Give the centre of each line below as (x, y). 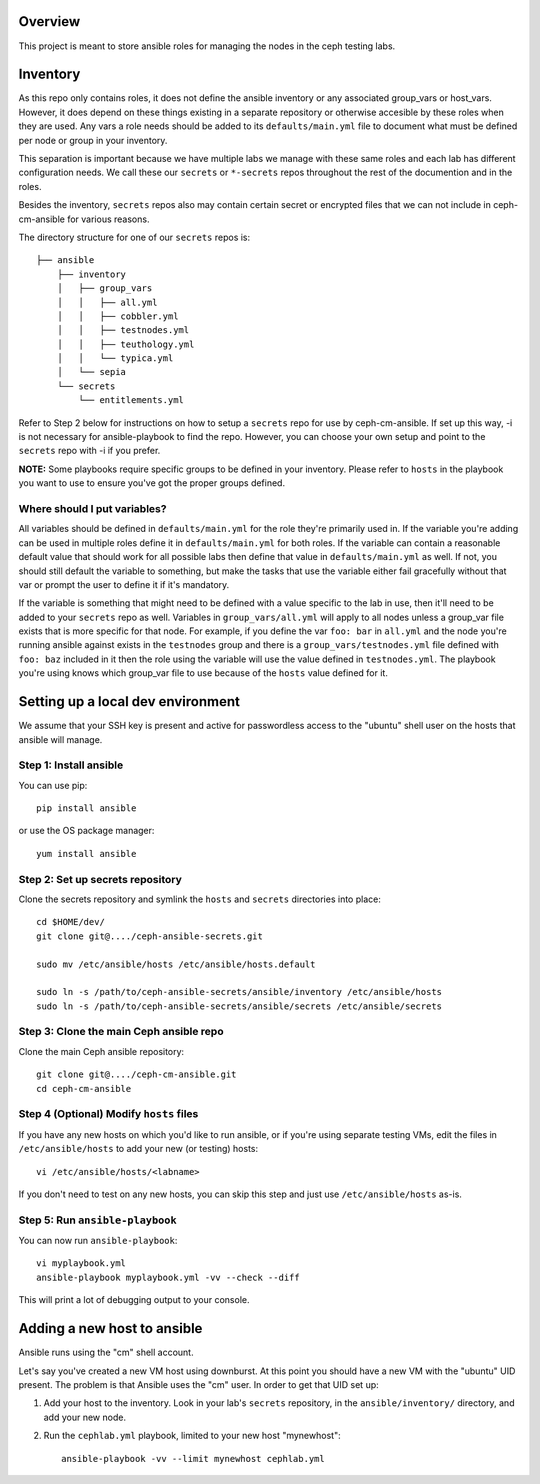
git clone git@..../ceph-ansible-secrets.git (150, 936)
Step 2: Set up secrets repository (100, 879)
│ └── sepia (91, 372)
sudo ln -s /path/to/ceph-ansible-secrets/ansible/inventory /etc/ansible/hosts (239, 992)
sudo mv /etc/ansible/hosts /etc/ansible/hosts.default (176, 964)
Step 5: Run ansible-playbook (97, 1220)
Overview (49, 21)
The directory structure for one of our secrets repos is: (134, 237)
